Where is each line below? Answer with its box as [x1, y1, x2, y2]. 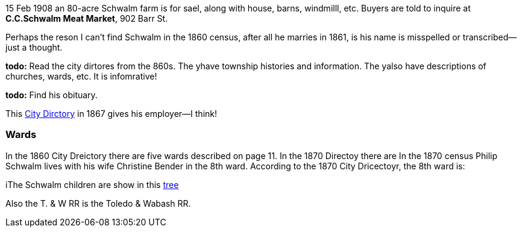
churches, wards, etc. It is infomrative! [5, 71, 157, 81]
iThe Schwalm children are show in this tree [5, 179, 179, 190]
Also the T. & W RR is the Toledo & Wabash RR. [5, 198, 191, 208]
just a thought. [5, 42, 63, 52]
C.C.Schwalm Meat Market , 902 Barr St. [5, 13, 168, 24]
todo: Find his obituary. [5, 90, 98, 100]
